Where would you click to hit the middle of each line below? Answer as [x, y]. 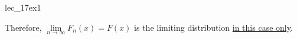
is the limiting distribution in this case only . [213, 27]
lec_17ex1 [23, 7]
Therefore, [23, 27]
